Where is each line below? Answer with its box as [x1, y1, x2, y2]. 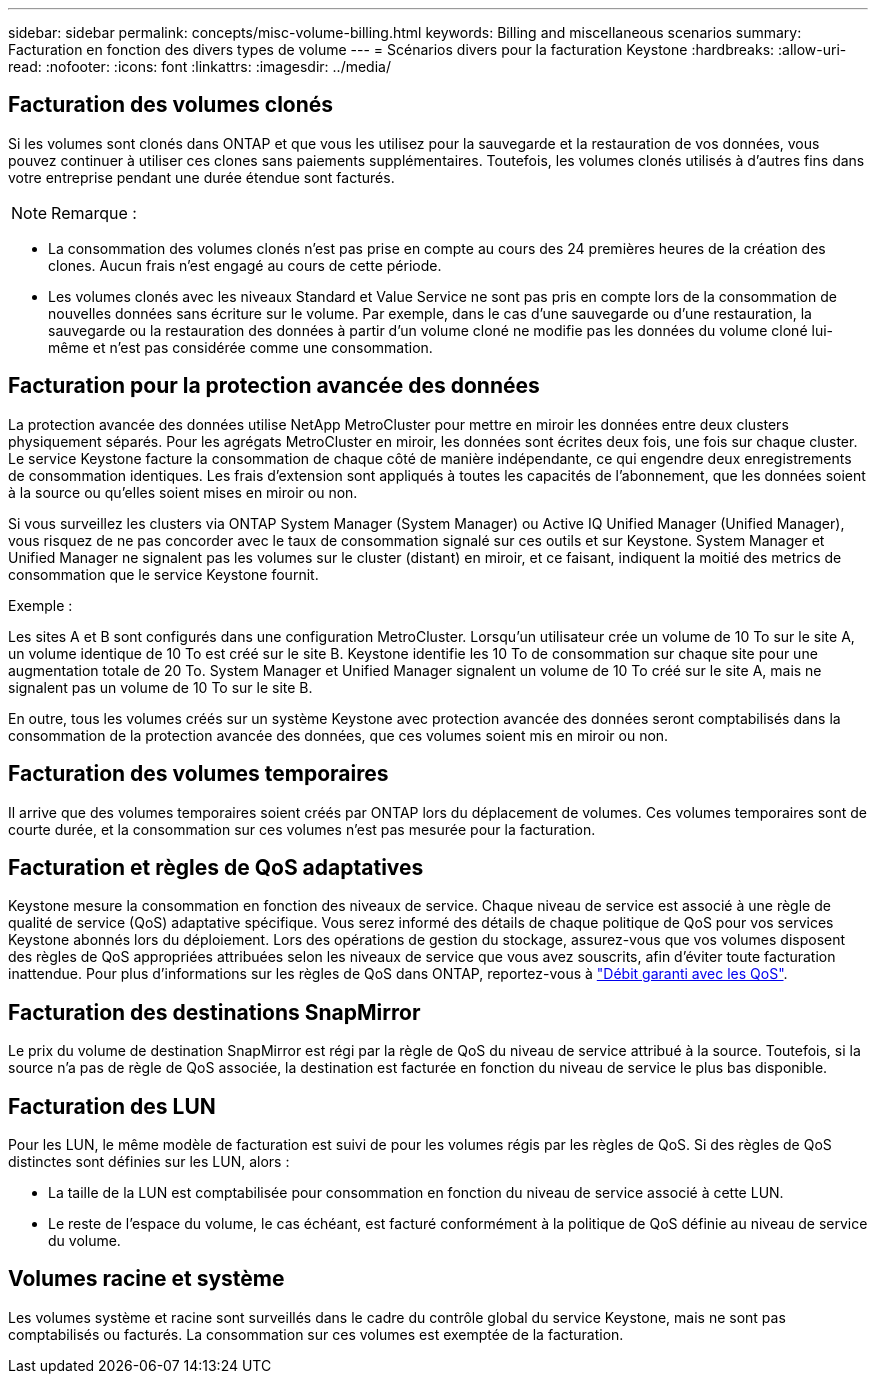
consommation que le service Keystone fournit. [8, 565, 319, 583]
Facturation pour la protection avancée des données [8, 373, 540, 399]
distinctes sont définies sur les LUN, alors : [8, 1153, 290, 1171]
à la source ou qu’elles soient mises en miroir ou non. [8, 483, 358, 501]
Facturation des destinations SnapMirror [8, 999, 421, 1025]
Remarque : [51, 202, 137, 223]
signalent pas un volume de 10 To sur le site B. [8, 678, 313, 696]
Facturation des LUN [8, 1093, 216, 1119]
